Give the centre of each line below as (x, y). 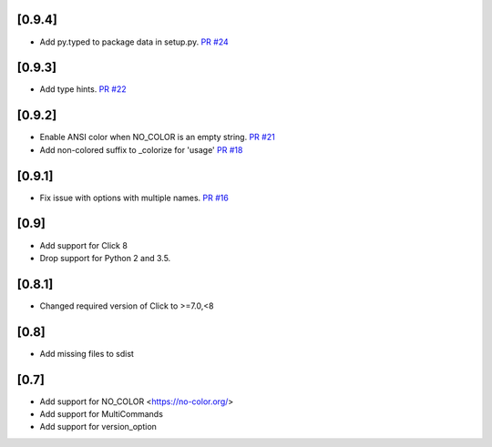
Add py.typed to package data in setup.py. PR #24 (134, 42)
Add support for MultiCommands (102, 414)
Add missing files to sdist (87, 353)
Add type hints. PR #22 (83, 89)
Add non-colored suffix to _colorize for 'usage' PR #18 (141, 149)
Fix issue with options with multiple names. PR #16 (134, 198)
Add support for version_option (98, 427)
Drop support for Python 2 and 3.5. (105, 258)
